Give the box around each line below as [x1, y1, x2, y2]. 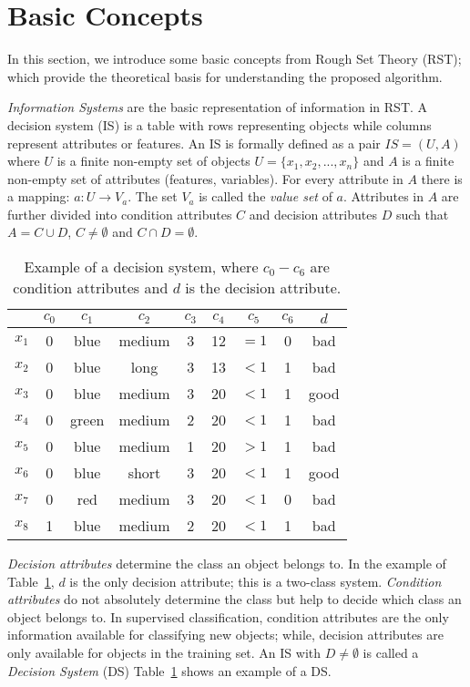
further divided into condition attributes [7, 204, 232, 223]
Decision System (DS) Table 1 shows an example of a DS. [7, 661, 332, 680]
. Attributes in [343, 187, 424, 206]
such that [395, 204, 449, 223]
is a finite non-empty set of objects [56, 151, 250, 170]
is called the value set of [199, 187, 332, 206]
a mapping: [7, 187, 70, 206]
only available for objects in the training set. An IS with [7, 643, 322, 662]
